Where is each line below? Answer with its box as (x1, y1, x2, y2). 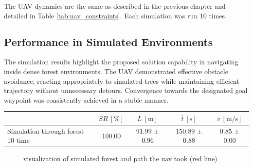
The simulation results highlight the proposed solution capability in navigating (4, 57, 238, 67)
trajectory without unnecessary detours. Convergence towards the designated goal (4, 85, 248, 95)
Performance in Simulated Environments (4, 34, 213, 49)
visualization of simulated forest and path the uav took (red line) (23, 153, 217, 164)
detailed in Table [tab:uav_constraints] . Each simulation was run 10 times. (4, 10, 227, 20)
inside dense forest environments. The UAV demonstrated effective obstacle (4, 66, 228, 76)
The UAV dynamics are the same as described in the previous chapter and (4, 1, 226, 11)
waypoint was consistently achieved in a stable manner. (4, 94, 169, 105)
